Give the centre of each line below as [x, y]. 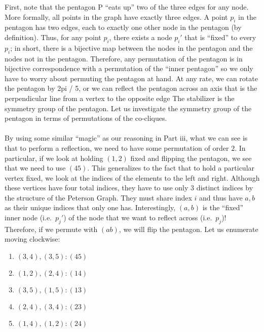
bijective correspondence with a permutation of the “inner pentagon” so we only [129, 68]
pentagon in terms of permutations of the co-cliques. [86, 118]
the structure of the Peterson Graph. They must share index [98, 197]
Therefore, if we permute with [51, 229]
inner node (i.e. [28, 218]
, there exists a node [141, 37]
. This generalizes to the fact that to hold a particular [171, 168]
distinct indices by [225, 188]
